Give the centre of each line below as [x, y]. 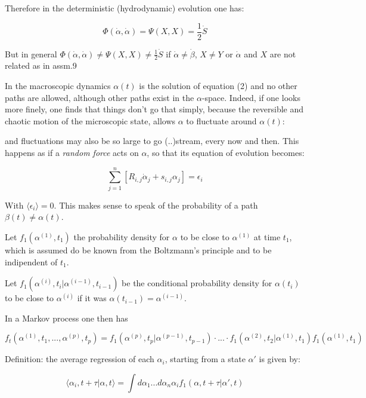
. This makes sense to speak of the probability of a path [156, 205]
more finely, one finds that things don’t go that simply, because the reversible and [154, 109]
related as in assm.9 [41, 65]
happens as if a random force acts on [72, 153]
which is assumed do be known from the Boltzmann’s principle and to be [138, 249]
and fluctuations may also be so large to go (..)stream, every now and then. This [152, 141]
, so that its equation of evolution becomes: [226, 153]
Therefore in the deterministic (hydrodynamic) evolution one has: [125, 8]
